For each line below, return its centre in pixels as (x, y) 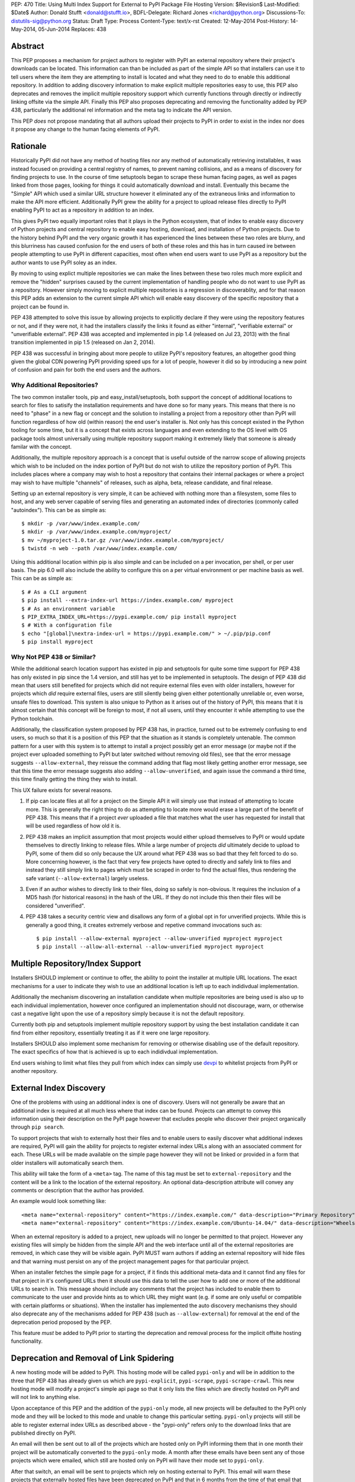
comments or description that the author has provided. (78, 1190)
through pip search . (38, 1127)
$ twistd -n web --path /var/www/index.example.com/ (99, 549)
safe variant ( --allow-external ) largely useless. (87, 878)
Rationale (29, 146)
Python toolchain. (32, 718)
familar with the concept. (41, 446)
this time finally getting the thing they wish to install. (74, 779)
